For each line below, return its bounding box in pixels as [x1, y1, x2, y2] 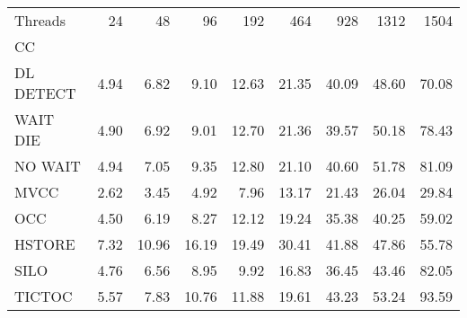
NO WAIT [14, 155, 81, 176]
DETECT [14, 83, 76, 103]
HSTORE [14, 234, 75, 254]
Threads [14, 10, 66, 31]
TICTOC [14, 286, 73, 306]
